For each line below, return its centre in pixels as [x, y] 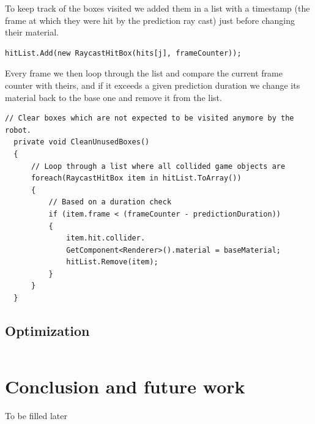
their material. [32, 32]
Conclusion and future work [125, 386]
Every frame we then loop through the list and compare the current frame [144, 73]
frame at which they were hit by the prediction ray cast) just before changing [150, 20]
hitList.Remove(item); [112, 262]
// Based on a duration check [110, 202]
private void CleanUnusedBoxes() [82, 142]
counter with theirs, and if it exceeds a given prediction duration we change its [153, 85]
